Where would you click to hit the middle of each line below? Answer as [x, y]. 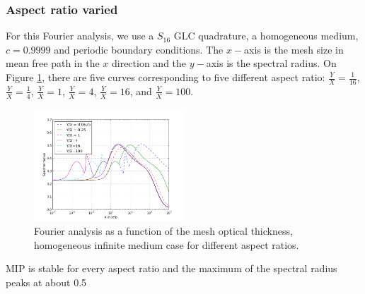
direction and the [149, 63]
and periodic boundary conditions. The [139, 49]
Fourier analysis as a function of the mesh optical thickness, [163, 231]
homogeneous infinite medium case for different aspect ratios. [167, 244]
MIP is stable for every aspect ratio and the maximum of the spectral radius [172, 268]
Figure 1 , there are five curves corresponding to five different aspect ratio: [166, 77]
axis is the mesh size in [294, 49]
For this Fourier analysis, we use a [80, 36]
